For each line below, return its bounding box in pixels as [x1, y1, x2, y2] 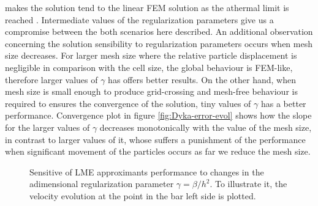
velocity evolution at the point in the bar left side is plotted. [29, 189, 256, 202]
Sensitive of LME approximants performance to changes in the [29, 165, 264, 178]
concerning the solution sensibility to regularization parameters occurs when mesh [5, 37, 312, 50]
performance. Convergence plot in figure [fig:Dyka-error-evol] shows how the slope [5, 109, 312, 122]
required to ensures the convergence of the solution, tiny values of [5, 97, 251, 109]
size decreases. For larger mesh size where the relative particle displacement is [5, 49, 297, 62]
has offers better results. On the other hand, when [108, 73, 297, 86]
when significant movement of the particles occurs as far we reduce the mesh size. [5, 145, 311, 158]
